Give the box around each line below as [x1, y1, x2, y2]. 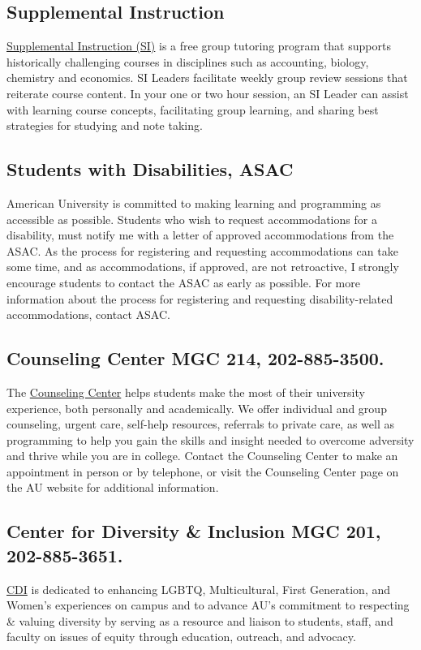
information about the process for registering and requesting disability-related [6, 290, 393, 307]
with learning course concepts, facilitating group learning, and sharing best [6, 101, 379, 118]
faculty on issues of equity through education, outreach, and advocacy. [6, 628, 356, 645]
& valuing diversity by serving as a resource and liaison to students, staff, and [6, 612, 393, 629]
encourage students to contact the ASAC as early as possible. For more [6, 273, 360, 291]
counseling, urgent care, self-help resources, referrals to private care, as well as [6, 415, 395, 433]
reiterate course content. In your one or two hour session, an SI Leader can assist [6, 84, 409, 101]
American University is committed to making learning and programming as [6, 194, 381, 211]
